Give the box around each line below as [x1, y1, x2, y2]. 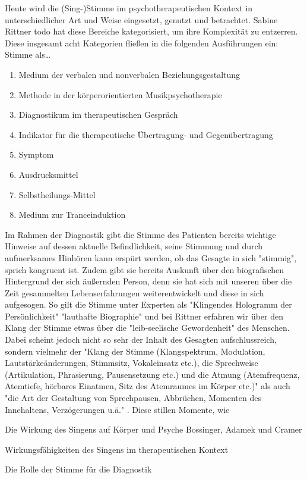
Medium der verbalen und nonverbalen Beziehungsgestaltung [18, 68, 240, 80]
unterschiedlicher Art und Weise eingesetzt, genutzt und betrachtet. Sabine [5, 13, 278, 26]
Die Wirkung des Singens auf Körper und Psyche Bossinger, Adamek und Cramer [5, 423, 302, 436]
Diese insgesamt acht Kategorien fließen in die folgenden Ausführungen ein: [5, 36, 278, 49]
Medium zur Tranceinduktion [18, 208, 126, 221]
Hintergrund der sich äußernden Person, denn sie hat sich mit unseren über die [5, 275, 292, 287]
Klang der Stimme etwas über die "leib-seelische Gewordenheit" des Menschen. [5, 321, 290, 334]
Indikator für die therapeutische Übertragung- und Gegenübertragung [18, 128, 273, 140]
